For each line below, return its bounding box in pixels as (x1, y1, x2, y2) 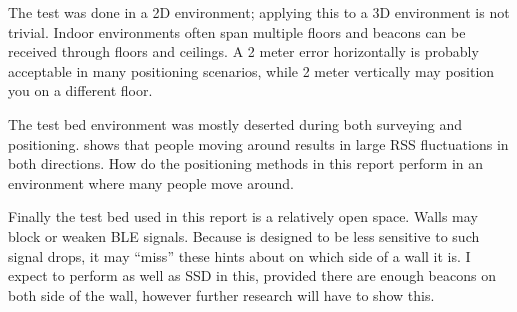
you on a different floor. (8, 80, 153, 101)
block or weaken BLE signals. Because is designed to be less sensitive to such (8, 225, 480, 246)
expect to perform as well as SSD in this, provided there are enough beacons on (8, 265, 496, 286)
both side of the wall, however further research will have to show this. (8, 284, 435, 305)
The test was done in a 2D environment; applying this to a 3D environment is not (8, 2, 510, 22)
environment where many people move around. (8, 172, 294, 193)
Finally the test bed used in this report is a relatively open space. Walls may (8, 206, 478, 227)
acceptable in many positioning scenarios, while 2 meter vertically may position (8, 60, 495, 81)
